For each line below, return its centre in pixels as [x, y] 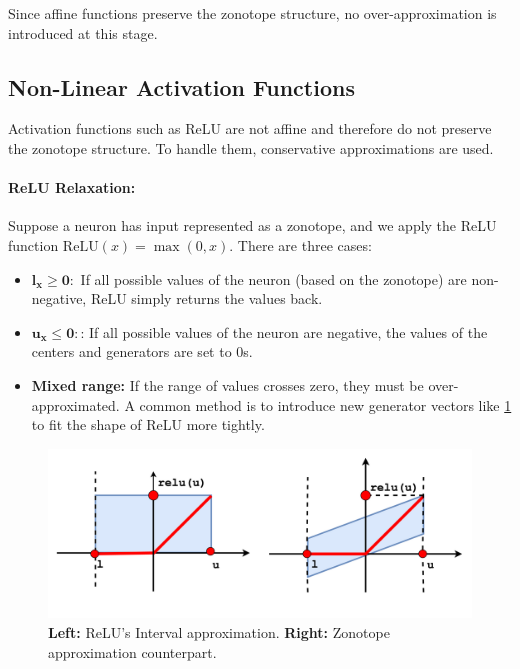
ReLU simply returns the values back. [206, 298]
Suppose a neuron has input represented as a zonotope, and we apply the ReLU [252, 225]
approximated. [75, 404]
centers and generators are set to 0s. [142, 351]
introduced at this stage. [83, 32]
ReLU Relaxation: [72, 187]
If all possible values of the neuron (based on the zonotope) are [273, 278]
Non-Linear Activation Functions [181, 86]
